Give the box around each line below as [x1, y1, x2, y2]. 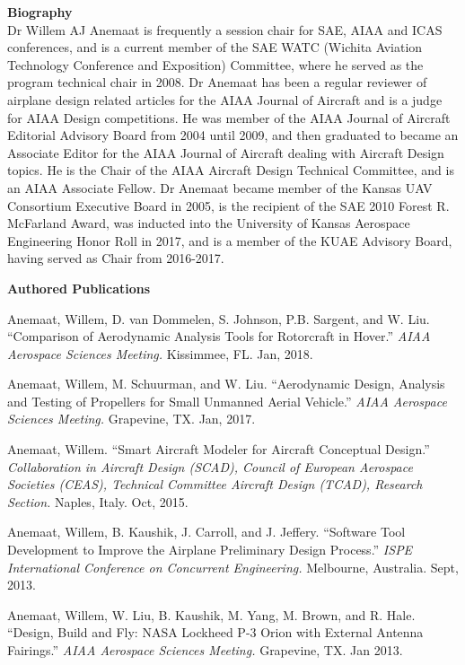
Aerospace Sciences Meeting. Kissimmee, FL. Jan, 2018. [7, 344, 313, 363]
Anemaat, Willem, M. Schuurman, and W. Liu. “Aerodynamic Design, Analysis [7, 374, 445, 393]
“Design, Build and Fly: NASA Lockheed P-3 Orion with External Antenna [7, 623, 424, 642]
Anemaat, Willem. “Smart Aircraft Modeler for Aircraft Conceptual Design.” [7, 440, 430, 459]
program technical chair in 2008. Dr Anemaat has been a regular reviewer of [7, 73, 427, 92]
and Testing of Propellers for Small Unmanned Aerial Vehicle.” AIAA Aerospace [7, 391, 447, 410]
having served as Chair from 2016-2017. [7, 249, 224, 267]
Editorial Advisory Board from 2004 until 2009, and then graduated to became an [7, 126, 459, 144]
